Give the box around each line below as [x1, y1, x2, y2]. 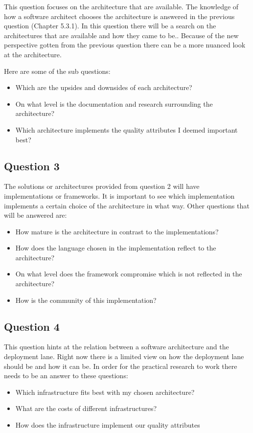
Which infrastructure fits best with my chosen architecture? [15, 387, 195, 397]
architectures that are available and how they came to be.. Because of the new [4, 30, 239, 40]
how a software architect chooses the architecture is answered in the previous [4, 11, 235, 21]
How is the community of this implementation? [15, 295, 157, 305]
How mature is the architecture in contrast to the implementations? [15, 226, 219, 236]
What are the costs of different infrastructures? [15, 403, 157, 413]
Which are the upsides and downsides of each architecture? [15, 82, 192, 92]
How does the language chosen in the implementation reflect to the [15, 243, 216, 253]
